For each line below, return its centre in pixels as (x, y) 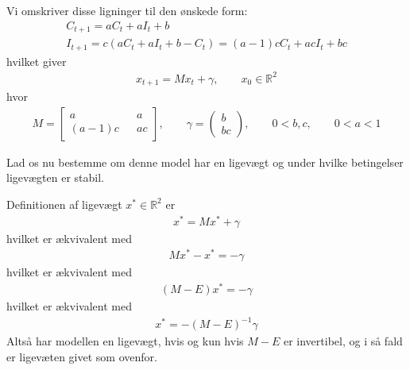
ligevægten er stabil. (56, 177)
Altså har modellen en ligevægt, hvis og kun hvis (125, 341)
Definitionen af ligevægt (64, 204)
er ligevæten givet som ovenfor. (82, 356)
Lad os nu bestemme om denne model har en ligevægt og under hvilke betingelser (205, 162)
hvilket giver (37, 61)
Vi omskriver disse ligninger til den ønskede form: (127, 10)
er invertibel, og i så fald (343, 341)
